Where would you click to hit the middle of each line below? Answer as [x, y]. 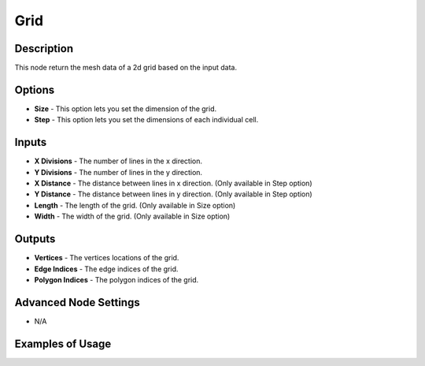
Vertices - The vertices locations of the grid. [107, 258]
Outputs [35, 239]
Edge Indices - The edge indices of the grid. [106, 269]
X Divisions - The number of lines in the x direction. [118, 161]
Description [44, 49]
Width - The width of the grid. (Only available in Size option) [132, 216]
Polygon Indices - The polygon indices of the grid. [116, 279]
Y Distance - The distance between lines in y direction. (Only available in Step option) [173, 194]
